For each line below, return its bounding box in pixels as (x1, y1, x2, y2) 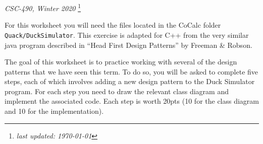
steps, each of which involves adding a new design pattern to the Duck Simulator (5, 76, 255, 87)
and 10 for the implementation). (5, 106, 104, 116)
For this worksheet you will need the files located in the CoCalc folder (5, 20, 221, 30)
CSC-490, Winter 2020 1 (5, 2, 81, 13)
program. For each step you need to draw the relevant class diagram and (5, 86, 229, 96)
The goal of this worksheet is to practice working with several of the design (5, 56, 237, 67)
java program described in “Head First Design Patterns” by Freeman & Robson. (5, 39, 252, 50)
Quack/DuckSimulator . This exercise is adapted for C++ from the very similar (5, 29, 249, 40)
